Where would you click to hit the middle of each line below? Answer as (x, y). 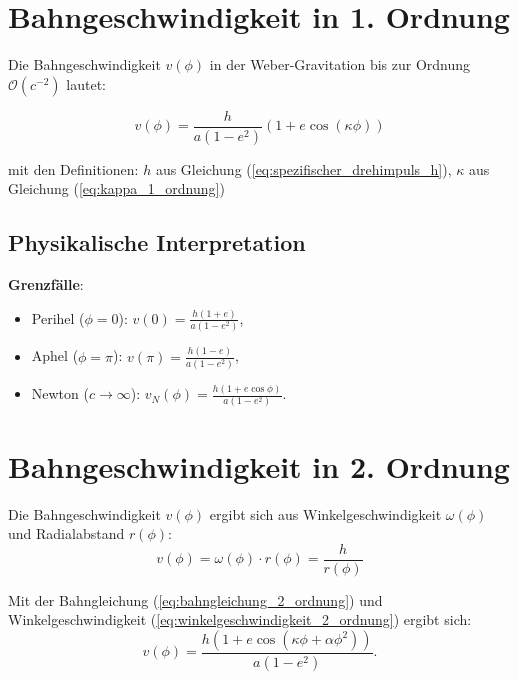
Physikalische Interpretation (157, 242)
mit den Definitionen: (73, 168)
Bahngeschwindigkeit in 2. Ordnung (259, 465)
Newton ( (60, 393)
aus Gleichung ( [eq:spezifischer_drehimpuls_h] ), (303, 168)
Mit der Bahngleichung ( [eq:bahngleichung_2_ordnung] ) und (195, 599)
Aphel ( (55, 355)
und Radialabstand (66, 533)
